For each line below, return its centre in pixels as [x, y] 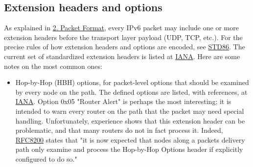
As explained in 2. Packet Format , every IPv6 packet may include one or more [121, 28]
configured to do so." [46, 158]
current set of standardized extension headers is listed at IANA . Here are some [122, 56]
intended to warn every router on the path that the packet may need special [130, 111]
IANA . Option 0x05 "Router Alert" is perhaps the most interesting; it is [123, 101]
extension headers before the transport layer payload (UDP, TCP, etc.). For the [123, 37]
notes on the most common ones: [53, 66]
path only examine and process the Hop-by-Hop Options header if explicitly [129, 149]
